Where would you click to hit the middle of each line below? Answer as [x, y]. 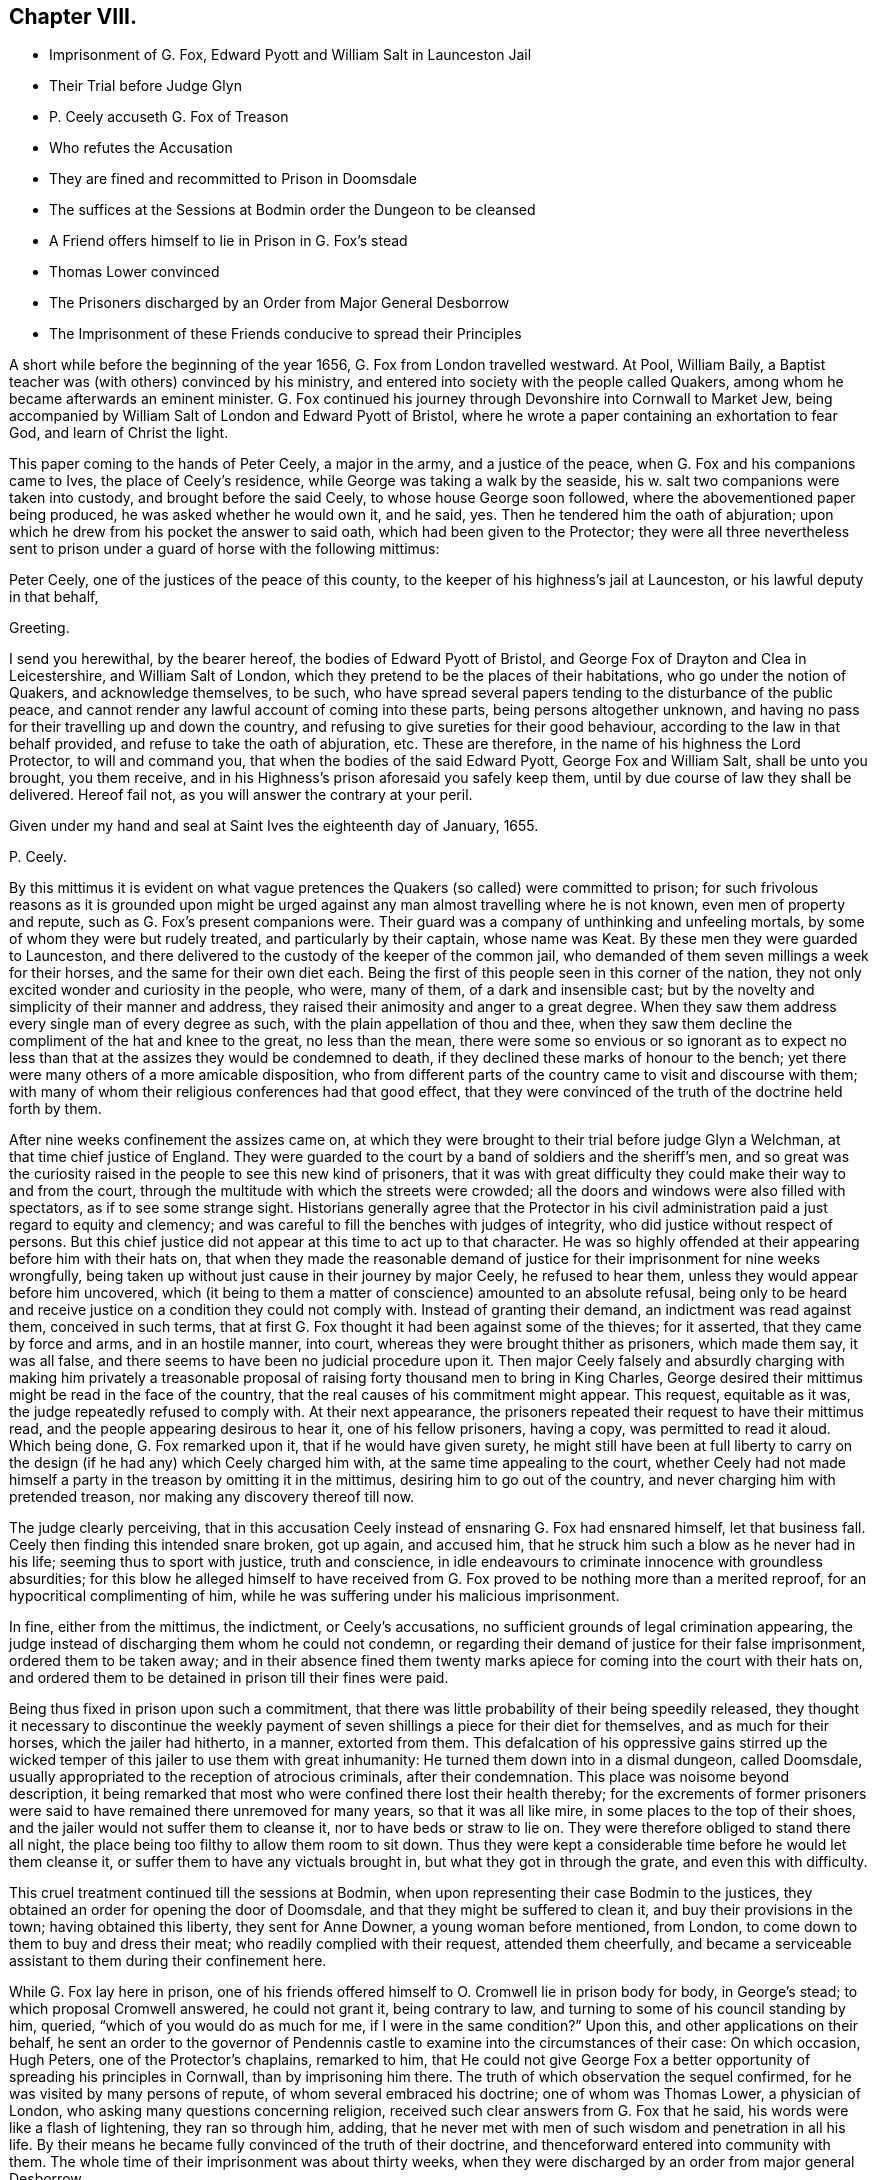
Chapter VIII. [73, 16]
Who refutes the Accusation [141, 148]
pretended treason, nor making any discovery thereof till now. [212, 1497]
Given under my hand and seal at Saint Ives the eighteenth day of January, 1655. [274, 826]
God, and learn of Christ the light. [119, 433]
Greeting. [39, 628]
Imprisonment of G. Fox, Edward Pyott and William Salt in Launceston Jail [290, 55]
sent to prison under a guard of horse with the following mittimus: [224, 549]
